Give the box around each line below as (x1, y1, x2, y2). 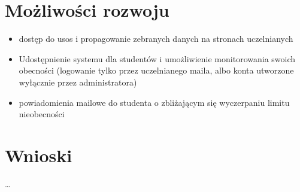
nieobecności (19, 108, 65, 120)
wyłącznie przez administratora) (19, 75, 137, 88)
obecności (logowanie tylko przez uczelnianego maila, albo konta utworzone (19, 64, 294, 77)
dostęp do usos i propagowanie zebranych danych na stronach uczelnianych (19, 32, 293, 45)
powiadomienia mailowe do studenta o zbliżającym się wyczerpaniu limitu (19, 96, 290, 108)
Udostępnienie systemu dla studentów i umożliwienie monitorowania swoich (19, 52, 296, 65)
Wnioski (5, 142, 72, 167)
